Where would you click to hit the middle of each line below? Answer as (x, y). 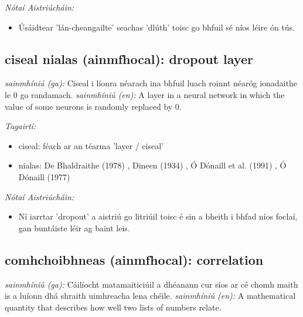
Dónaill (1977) (44, 176)
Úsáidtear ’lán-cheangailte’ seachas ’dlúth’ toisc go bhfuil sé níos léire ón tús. (156, 27)
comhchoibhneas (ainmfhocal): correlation (134, 259)
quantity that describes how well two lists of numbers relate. (113, 307)
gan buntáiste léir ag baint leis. (74, 227)
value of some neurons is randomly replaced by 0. (93, 106)
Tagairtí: (21, 126)
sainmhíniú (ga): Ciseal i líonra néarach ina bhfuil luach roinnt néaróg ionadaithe (151, 83)
